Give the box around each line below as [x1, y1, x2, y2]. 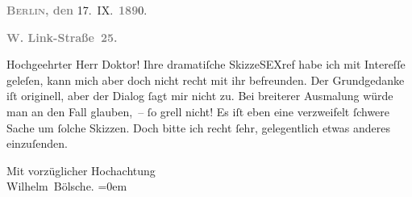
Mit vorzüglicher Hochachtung [6, 161, 156, 178]
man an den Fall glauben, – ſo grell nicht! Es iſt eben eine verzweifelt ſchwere [6, 103, 390, 119]
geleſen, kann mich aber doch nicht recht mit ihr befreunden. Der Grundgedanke [6, 71, 405, 88]
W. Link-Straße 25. [6, 28, 118, 45]
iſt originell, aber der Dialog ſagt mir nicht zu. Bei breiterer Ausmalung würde [6, 87, 393, 104]
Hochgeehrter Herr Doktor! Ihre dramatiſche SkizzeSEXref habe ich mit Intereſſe [6, 56, 406, 73]
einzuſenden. [6, 135, 68, 152]
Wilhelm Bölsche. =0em [6, 178, 127, 195]
